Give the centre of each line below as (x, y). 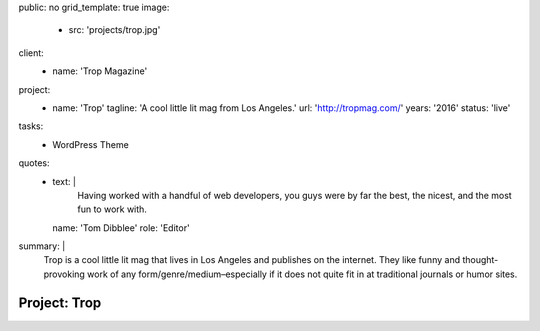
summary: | (42, 246)
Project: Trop (60, 302)
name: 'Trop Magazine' (100, 71)
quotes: (34, 163)
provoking (64, 274)
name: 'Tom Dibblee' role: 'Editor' (121, 227)
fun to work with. (112, 209)
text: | (64, 181)
